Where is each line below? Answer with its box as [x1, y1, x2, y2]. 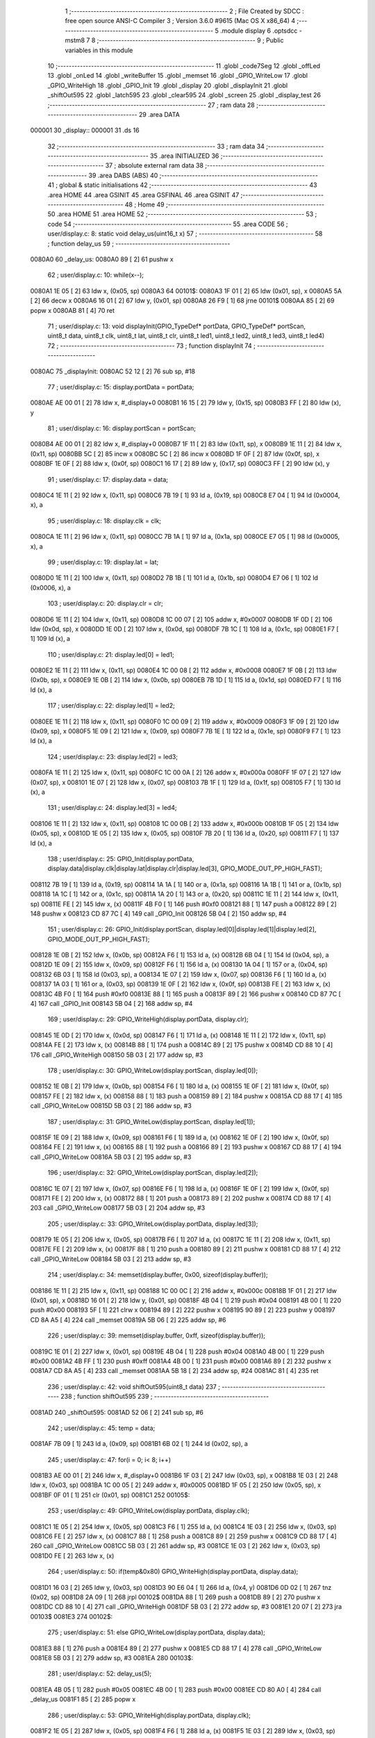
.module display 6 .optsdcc [219, 26, 298, 35]
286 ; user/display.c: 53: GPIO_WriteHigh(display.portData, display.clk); [47, 1711, 251, 1719]
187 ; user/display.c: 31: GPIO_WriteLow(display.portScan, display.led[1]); [47, 1117, 256, 1126]
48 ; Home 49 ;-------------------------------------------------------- [124, 200, 325, 209]
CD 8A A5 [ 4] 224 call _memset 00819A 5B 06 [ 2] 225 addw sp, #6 [30, 1315, 226, 1324]
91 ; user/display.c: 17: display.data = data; [47, 475, 168, 483]
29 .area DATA [139, 110, 180, 118]
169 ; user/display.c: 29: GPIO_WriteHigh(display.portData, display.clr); [47, 1015, 249, 1023]
